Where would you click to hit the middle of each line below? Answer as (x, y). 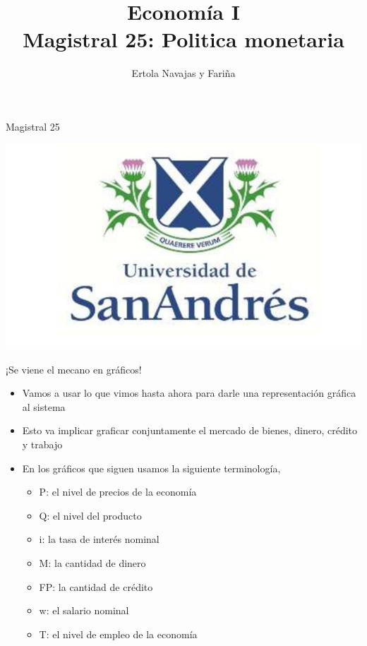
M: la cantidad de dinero (92, 562)
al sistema (44, 406)
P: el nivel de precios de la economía (118, 492)
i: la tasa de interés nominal (99, 539)
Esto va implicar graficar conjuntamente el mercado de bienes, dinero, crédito (190, 430)
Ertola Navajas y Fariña (183, 73)
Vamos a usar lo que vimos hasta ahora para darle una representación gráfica (189, 393)
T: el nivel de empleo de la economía (118, 634)
